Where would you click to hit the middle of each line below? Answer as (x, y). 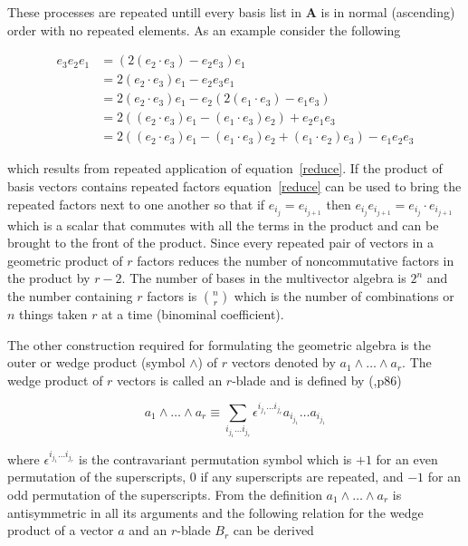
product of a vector (61, 530)
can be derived (273, 530)
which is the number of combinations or (344, 296)
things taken (53, 314)
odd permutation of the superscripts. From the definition (165, 494)
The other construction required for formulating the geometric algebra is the (219, 344)
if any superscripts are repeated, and (302, 477)
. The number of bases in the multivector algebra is (264, 278)
